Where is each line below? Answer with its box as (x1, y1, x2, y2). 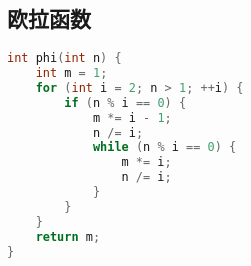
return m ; (35, 229, 101, 244)
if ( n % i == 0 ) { (64, 95, 187, 110)
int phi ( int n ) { (7, 51, 122, 66)
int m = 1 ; (35, 66, 108, 81)
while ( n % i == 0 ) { (92, 140, 237, 155)
